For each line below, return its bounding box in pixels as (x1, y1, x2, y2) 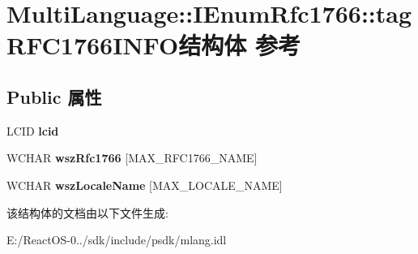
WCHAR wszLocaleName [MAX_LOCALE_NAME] (6, 176, 283, 193)
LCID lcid (6, 122, 59, 139)
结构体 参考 (178, 28, 301, 62)
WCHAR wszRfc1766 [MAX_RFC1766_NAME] (6, 149, 258, 166)
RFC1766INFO (6, 28, 179, 62)
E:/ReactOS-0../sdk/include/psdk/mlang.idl (6, 231, 227, 248)
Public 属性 (6, 84, 102, 109)
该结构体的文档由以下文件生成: (6, 204, 168, 221)
